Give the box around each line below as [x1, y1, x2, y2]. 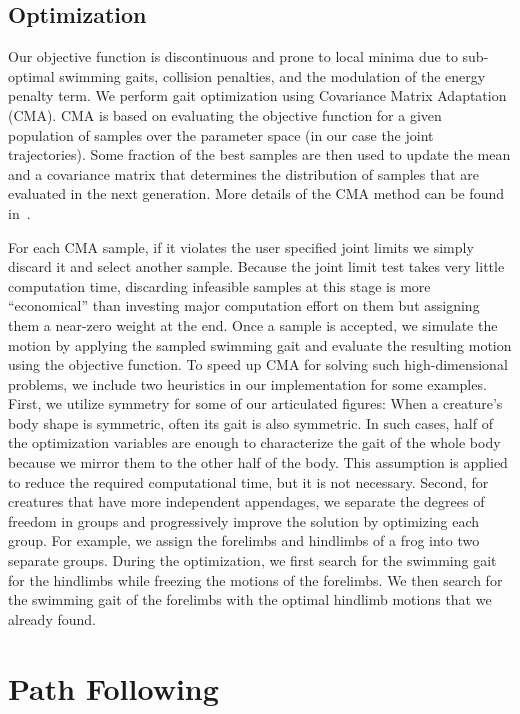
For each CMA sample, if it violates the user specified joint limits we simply [8, 236, 474, 257]
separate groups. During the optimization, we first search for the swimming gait [8, 550, 497, 571]
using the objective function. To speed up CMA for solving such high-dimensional [8, 354, 508, 375]
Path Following [8, 667, 219, 708]
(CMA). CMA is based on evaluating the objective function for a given [8, 104, 442, 125]
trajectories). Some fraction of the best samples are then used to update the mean [8, 144, 511, 165]
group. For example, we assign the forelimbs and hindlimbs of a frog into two [8, 530, 480, 551]
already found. [8, 608, 96, 629]
